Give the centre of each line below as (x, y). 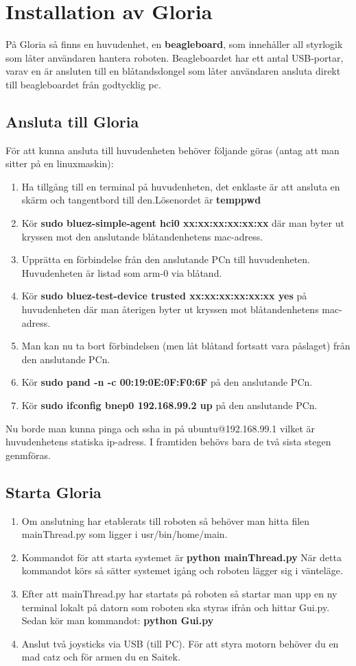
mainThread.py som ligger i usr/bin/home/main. (124, 534)
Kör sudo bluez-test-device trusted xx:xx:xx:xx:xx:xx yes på (164, 296)
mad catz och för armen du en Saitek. (101, 657)
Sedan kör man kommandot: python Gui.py (118, 620)
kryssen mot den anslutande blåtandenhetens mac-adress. (142, 236)
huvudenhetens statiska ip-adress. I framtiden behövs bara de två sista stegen (168, 442)
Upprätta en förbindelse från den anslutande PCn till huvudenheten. (166, 259)
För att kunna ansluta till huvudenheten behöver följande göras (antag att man (173, 150)
